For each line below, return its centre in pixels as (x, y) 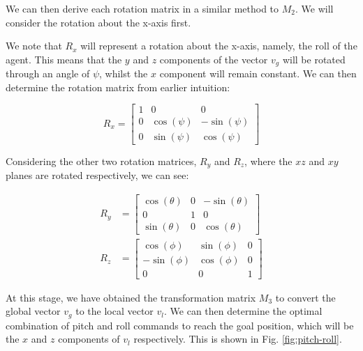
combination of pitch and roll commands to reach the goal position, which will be (180, 325)
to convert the (305, 297)
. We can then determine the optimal (243, 311)
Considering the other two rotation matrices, (101, 161)
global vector (33, 311)
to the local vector (114, 311)
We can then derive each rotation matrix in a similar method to (142, 8)
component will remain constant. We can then (258, 73)
